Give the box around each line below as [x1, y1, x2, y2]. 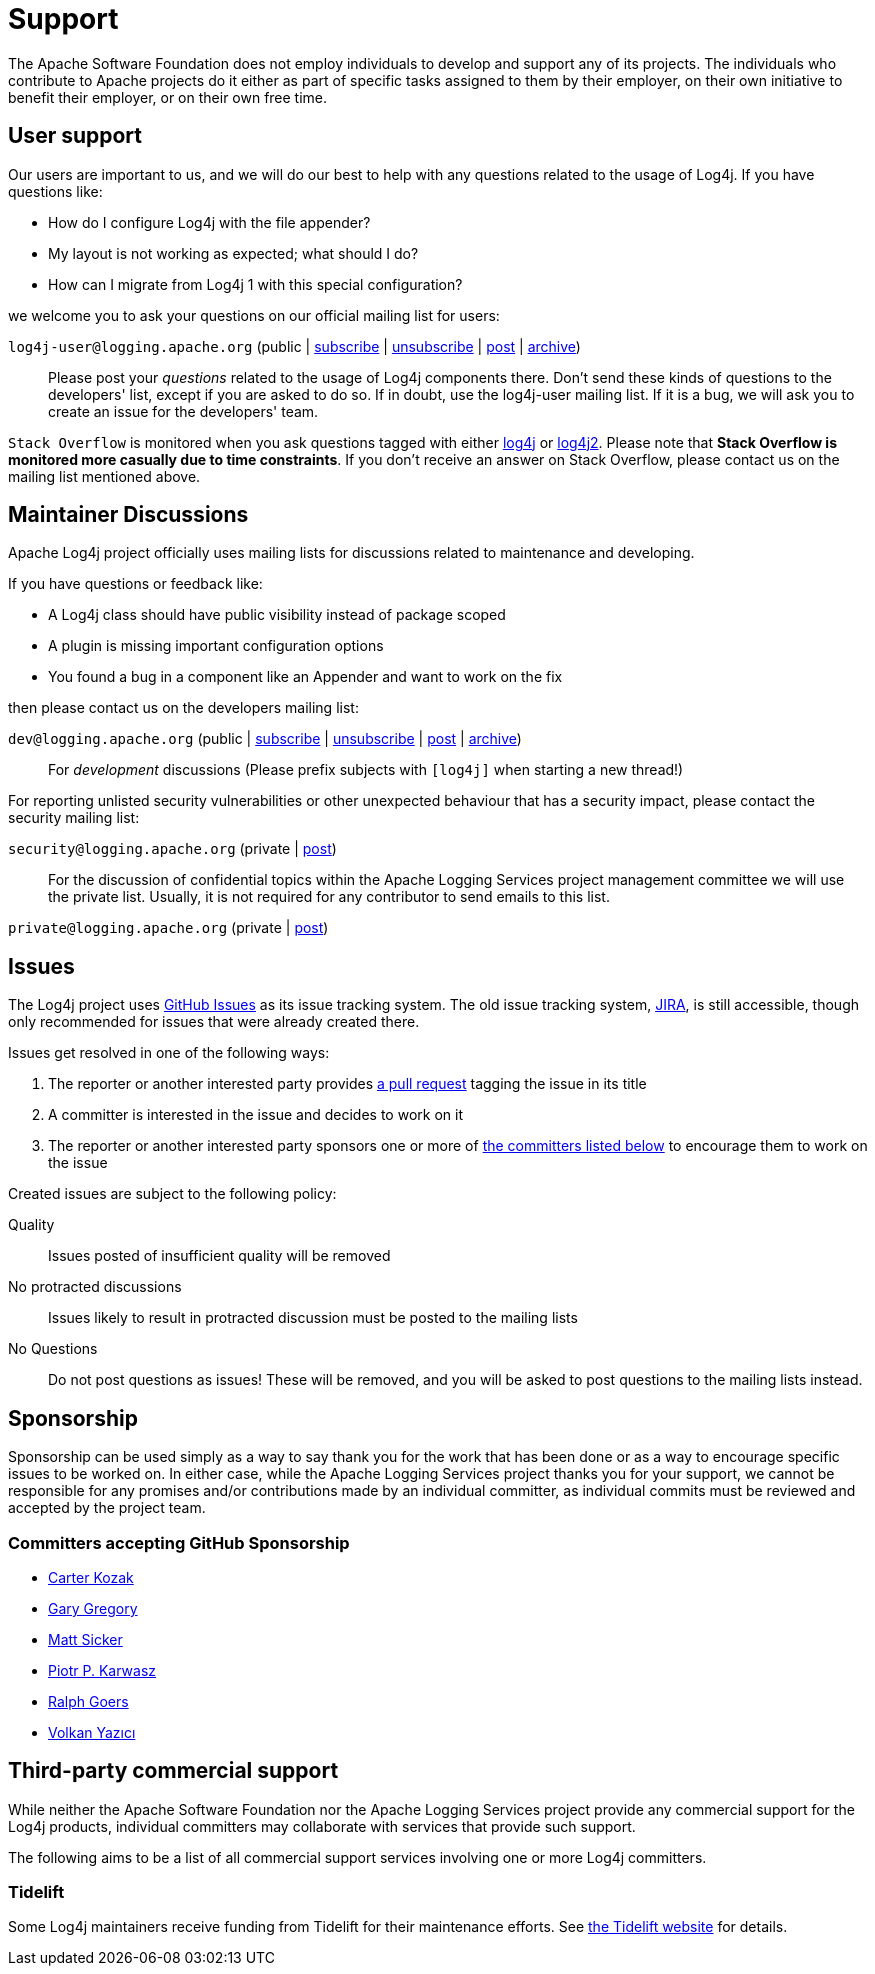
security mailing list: [8, 809, 140, 827]
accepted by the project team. [8, 1499, 206, 1517]
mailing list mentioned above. [8, 467, 201, 485]
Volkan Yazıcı [48, 1723, 136, 1741]
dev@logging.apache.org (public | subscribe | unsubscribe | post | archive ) [8, 730, 522, 748]
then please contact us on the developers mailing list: [8, 699, 359, 717]
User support [8, 123, 143, 149]
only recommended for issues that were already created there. [8, 1013, 420, 1031]
